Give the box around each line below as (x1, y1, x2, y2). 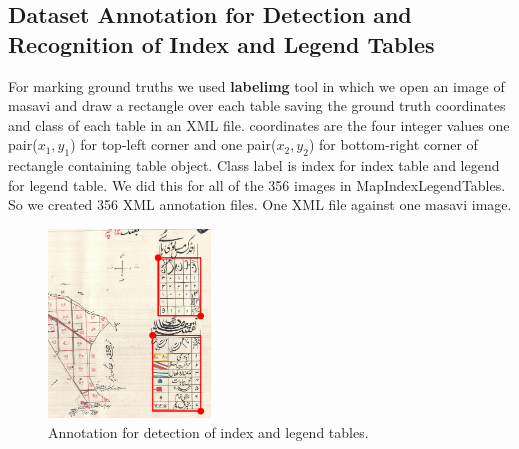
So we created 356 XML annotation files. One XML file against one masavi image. (8, 194, 512, 215)
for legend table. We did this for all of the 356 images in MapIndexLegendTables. (8, 174, 506, 195)
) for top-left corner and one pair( (70, 134, 277, 155)
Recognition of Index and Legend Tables (8, 28, 435, 59)
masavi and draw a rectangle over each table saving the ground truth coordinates (8, 95, 506, 116)
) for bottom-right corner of (308, 134, 478, 155)
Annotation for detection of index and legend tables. (48, 421, 369, 442)
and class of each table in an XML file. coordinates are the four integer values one (8, 114, 510, 135)
